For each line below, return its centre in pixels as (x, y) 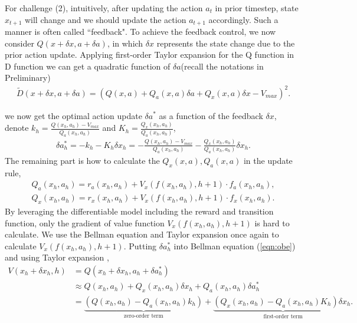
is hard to (272, 223)
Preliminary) (28, 78)
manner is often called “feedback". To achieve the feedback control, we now (140, 32)
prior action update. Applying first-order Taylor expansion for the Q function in (150, 55)
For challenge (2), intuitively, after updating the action (104, 8)
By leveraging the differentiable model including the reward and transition (139, 211)
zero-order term (144, 316)
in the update (268, 160)
